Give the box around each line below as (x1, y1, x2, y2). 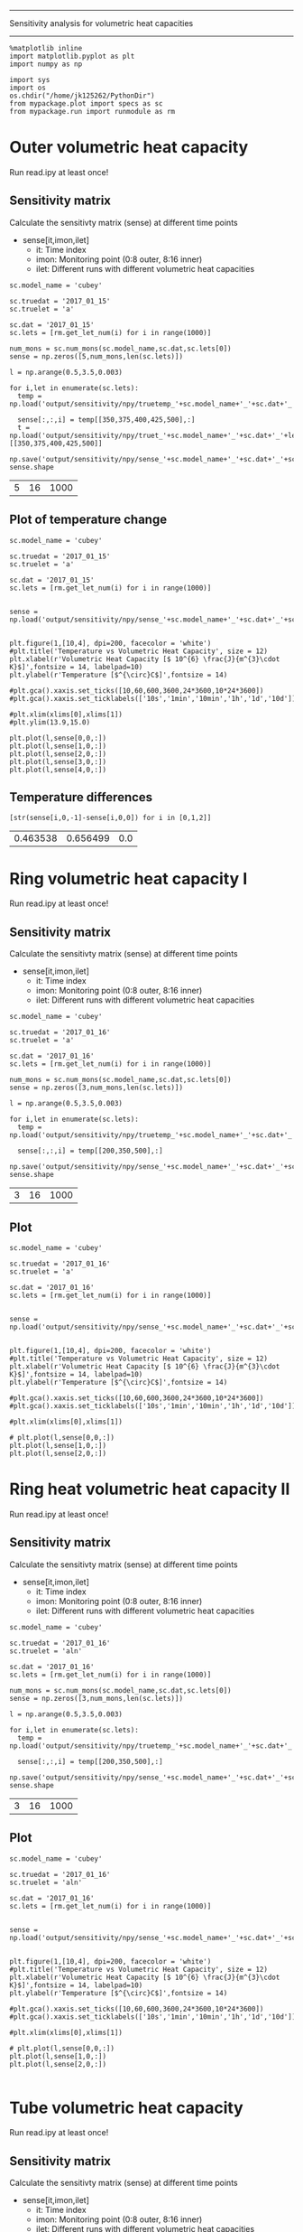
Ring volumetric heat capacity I (9, 868, 248, 889)
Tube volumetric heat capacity (9, 2097, 243, 2118)
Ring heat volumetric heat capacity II (9, 1479, 290, 1499)
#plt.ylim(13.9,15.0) (9, 717, 91, 727)
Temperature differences (9, 789, 153, 805)
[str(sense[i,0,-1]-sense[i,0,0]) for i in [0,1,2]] (9, 814, 212, 823)
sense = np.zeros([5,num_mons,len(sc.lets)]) (9, 351, 183, 361)
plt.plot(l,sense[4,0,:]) (9, 765, 106, 774)
